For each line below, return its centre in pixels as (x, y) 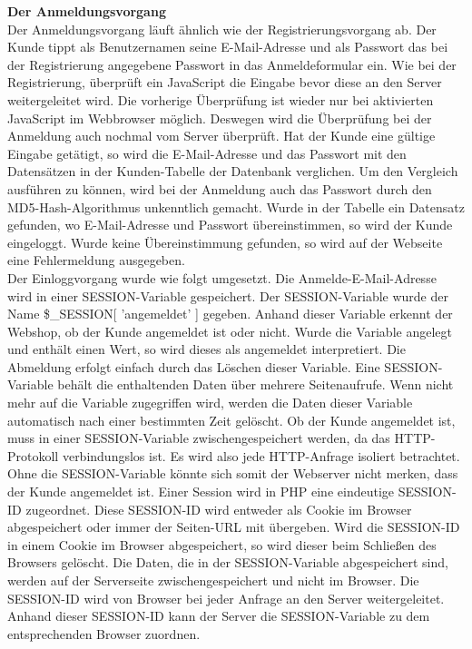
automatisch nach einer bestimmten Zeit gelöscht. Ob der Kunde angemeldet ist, (231, 420)
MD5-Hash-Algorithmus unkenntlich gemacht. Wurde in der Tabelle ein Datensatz (236, 206)
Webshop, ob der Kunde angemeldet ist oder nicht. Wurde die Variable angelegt (230, 331)
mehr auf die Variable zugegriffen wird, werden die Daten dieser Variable (210, 403)
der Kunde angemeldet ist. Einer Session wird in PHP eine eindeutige (201, 492)
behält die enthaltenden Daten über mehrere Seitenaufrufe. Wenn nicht (256, 384)
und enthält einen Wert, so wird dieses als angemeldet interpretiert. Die (206, 349)
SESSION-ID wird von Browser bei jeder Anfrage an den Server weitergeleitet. (226, 598)
